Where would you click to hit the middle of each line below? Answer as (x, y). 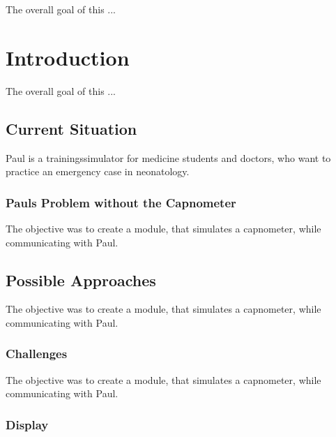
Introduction (68, 57)
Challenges (37, 354)
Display (27, 424)
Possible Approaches (81, 280)
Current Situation (71, 128)
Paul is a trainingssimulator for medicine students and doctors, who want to (168, 157)
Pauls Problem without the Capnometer (121, 202)
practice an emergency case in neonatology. (98, 171)
